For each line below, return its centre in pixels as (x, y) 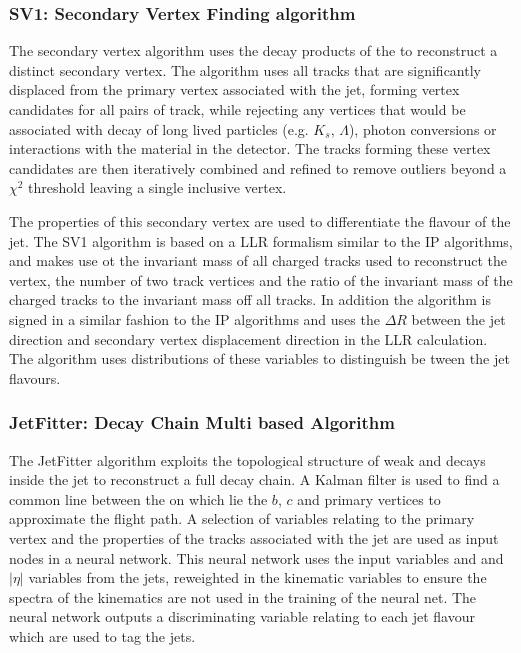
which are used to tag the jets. (102, 635)
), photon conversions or (422, 128)
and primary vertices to (369, 498)
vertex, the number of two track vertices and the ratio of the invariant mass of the (261, 279)
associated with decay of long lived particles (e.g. (159, 128)
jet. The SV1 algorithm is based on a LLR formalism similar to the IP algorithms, (261, 240)
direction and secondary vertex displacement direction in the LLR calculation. (248, 338)
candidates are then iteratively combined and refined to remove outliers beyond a (258, 167)
